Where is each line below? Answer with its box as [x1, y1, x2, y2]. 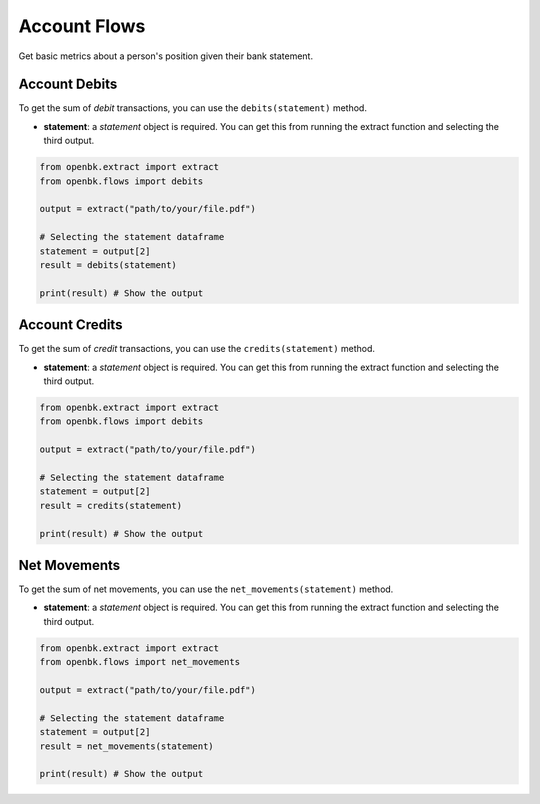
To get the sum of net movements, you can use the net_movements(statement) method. [18, 583, 394, 595]
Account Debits [18, 76, 118, 93]
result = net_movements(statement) [39, 740, 214, 752]
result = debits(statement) [39, 259, 177, 270]
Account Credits [18, 316, 123, 334]
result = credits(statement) [39, 500, 183, 511]
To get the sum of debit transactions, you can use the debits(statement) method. [18, 102, 367, 114]
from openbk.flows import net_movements [39, 656, 240, 668]
